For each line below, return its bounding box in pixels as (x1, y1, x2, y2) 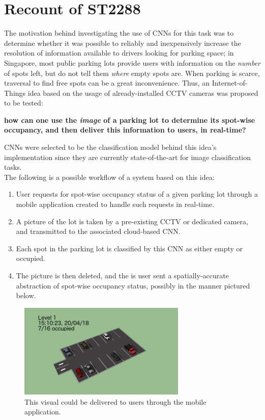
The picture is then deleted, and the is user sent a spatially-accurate (16, 270, 229, 280)
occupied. (16, 253, 45, 264)
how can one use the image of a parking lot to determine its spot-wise (4, 114, 255, 125)
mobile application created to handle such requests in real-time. (16, 199, 215, 209)
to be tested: (4, 97, 43, 108)
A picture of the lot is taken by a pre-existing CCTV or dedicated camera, (16, 216, 248, 226)
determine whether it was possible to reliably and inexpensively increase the (4, 37, 241, 48)
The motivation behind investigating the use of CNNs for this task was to (4, 28, 234, 38)
